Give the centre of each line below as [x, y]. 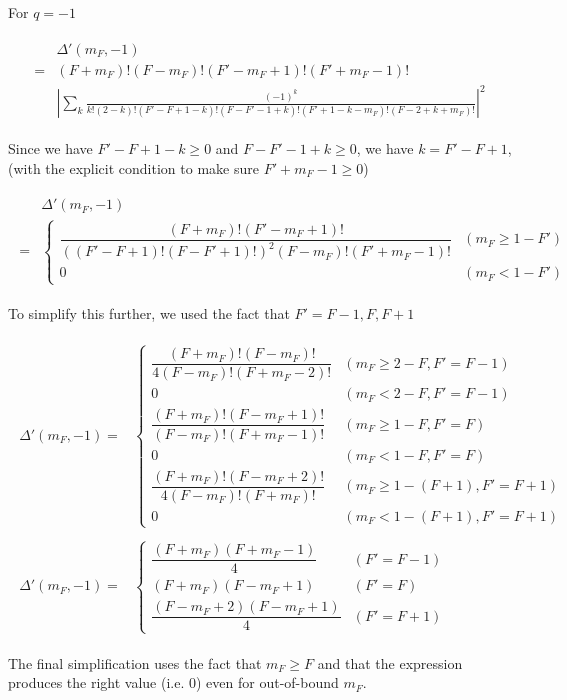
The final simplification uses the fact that [135, 662]
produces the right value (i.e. [96, 682]
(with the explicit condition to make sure [133, 167]
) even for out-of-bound [267, 682]
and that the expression [390, 662]
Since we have [50, 148]
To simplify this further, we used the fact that [149, 313]
